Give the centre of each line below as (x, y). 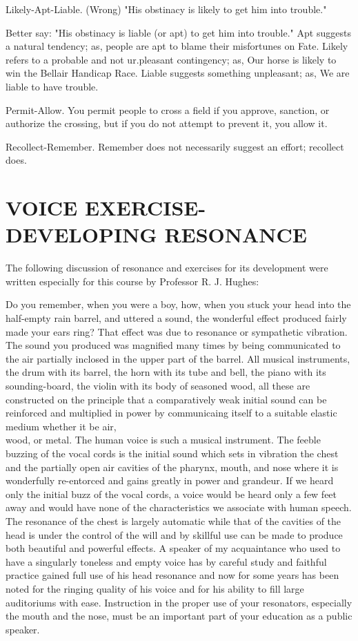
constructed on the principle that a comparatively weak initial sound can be (166, 399)
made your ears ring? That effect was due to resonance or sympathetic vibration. (177, 331)
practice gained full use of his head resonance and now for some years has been (172, 575)
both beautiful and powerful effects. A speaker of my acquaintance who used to (173, 548)
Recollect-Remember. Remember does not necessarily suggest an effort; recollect (175, 146)
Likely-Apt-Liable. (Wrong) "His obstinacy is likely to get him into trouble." (166, 9)
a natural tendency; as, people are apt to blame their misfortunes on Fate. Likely (177, 46)
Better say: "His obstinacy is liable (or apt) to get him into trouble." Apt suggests (178, 32)
